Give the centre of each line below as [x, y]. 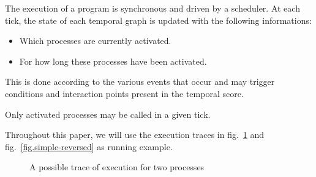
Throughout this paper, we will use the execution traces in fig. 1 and [135, 135]
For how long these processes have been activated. [113, 61]
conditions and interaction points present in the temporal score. [124, 93]
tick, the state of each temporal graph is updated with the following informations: [158, 20]
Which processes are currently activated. [95, 41]
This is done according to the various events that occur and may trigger [140, 81]
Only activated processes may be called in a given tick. [108, 114]
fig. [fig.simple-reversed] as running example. [89, 146]
